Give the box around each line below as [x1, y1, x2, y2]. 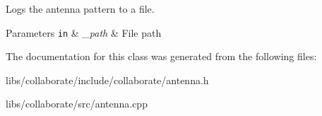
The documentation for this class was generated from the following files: [6, 49, 317, 64]
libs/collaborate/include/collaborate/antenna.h [6, 72, 209, 87]
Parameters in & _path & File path [6, 25, 162, 40]
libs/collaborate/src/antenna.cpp [6, 96, 148, 111]
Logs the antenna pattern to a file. [6, 1, 155, 16]
